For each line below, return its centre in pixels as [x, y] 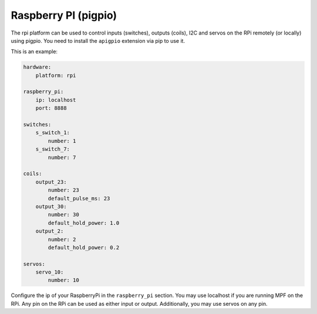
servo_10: [50, 272]
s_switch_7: [53, 149]
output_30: [51, 206]
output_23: [51, 182]
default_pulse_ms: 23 [79, 198]
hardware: [37, 67]
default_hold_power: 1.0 [84, 223]
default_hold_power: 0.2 [84, 247]
